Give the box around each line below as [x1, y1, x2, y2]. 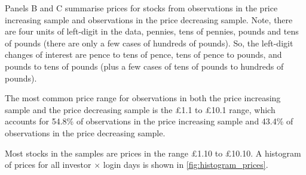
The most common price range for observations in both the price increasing [5, 92, 281, 104]
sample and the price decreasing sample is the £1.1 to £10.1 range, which [5, 103, 276, 115]
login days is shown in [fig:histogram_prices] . [103, 158, 268, 171]
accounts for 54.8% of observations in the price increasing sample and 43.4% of [5, 115, 293, 127]
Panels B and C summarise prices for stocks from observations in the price [5, 2, 278, 14]
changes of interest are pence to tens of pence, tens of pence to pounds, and [5, 48, 282, 61]
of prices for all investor [5, 158, 91, 171]
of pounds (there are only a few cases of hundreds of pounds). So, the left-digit [5, 36, 293, 49]
